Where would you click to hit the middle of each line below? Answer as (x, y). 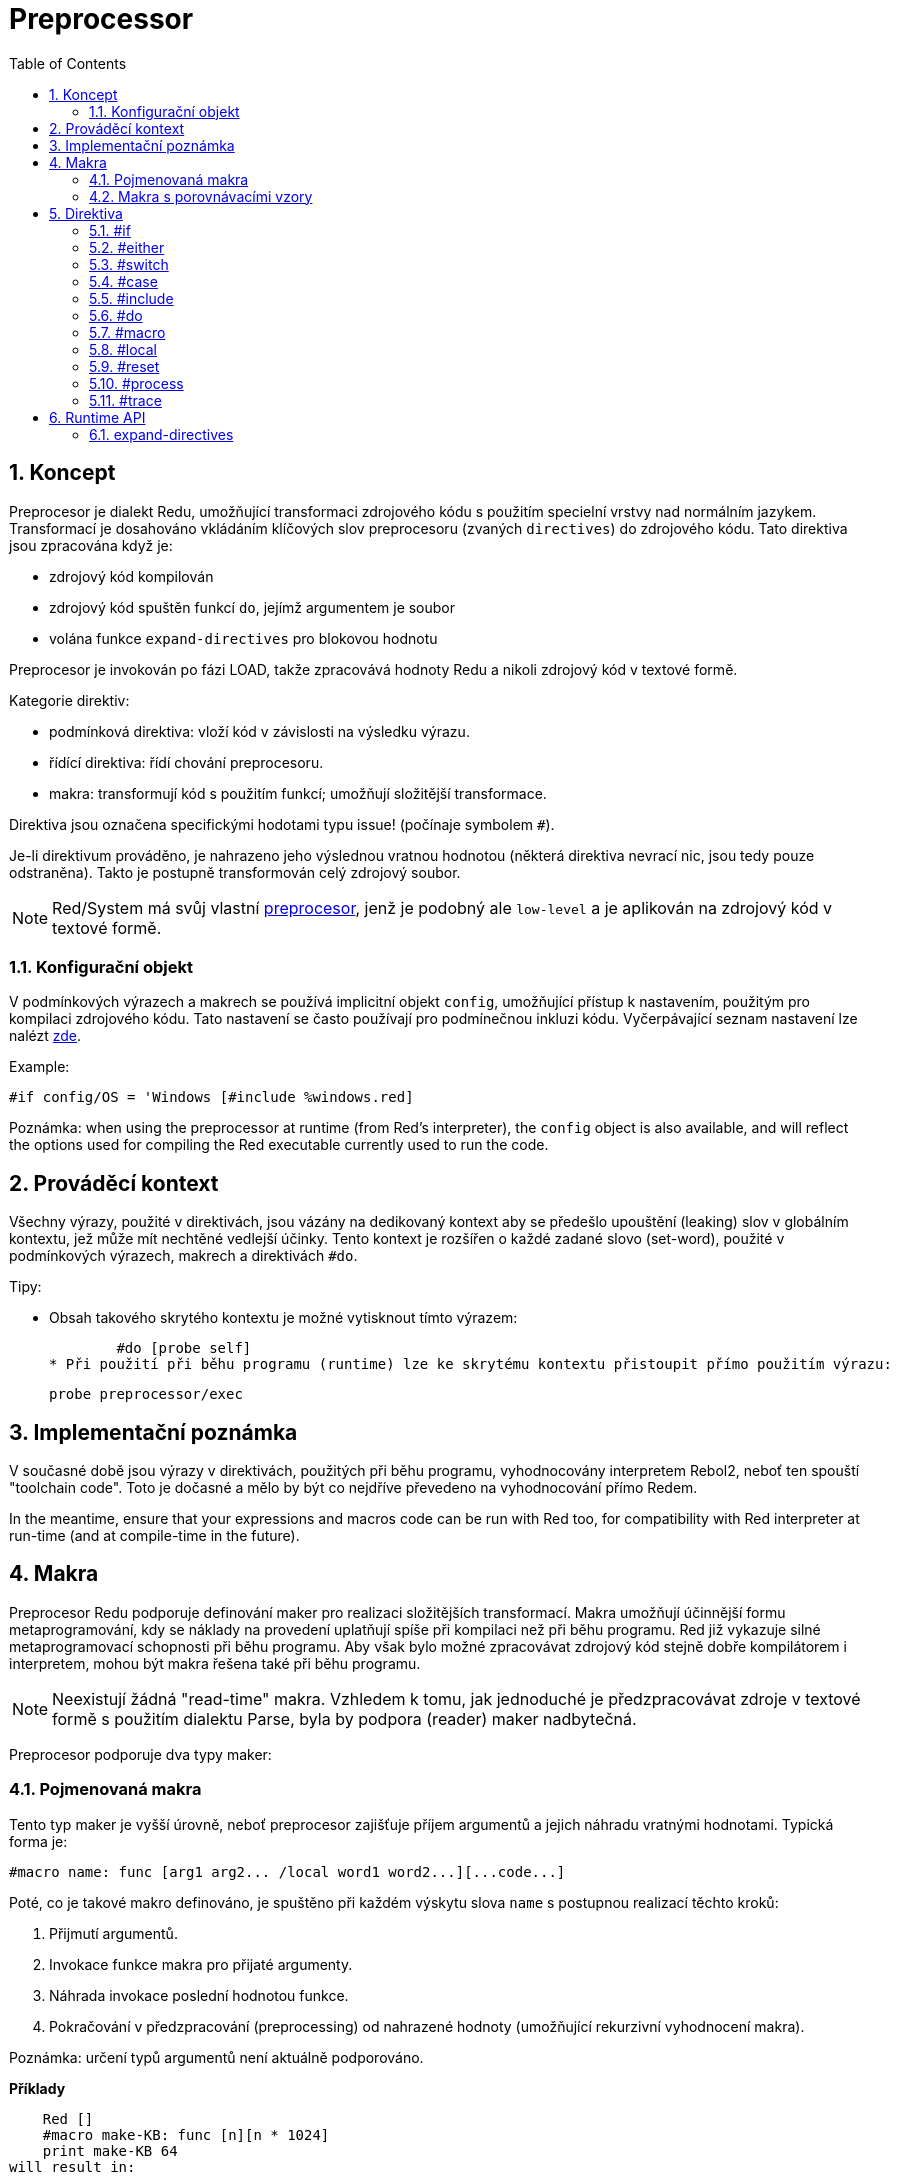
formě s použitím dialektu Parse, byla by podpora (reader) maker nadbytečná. (344, 1718)
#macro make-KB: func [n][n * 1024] (186, 2134)
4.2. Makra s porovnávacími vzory (201, 196)
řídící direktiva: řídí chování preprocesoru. (186, 762)
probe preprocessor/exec (146, 1394)
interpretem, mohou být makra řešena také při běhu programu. (215, 1663)
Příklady (37, 2088)
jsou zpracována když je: (91, 545)
